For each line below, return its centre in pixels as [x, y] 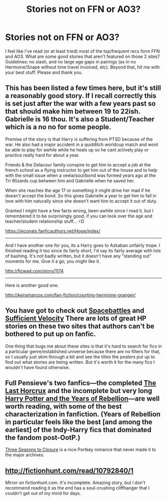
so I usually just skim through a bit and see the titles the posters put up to [80, 357]
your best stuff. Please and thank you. [44, 72]
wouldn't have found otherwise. [38, 367]
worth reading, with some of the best [64, 406]
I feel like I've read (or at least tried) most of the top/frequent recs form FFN [83, 51]
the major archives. [25, 455]
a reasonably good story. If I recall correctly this [81, 96]
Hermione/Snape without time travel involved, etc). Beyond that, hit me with [83, 67]
